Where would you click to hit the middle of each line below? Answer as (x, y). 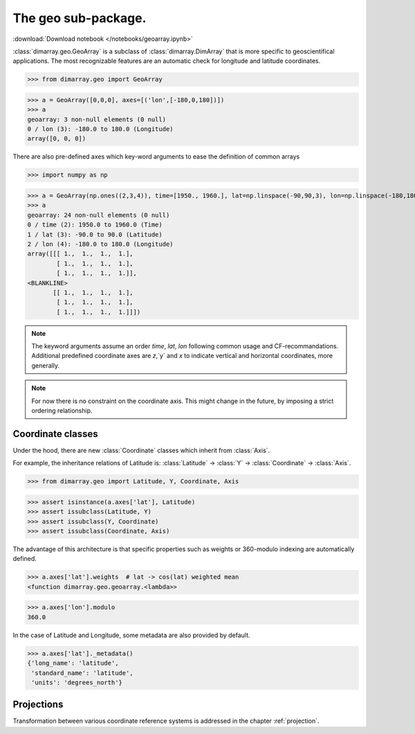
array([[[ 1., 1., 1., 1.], (81, 254)
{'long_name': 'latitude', (73, 663)
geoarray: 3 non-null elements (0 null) (96, 119)
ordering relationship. (62, 411)
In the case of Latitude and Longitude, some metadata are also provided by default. (131, 635)
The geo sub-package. (80, 18)
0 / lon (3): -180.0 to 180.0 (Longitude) (100, 129)
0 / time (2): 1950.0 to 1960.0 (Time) (95, 225)
